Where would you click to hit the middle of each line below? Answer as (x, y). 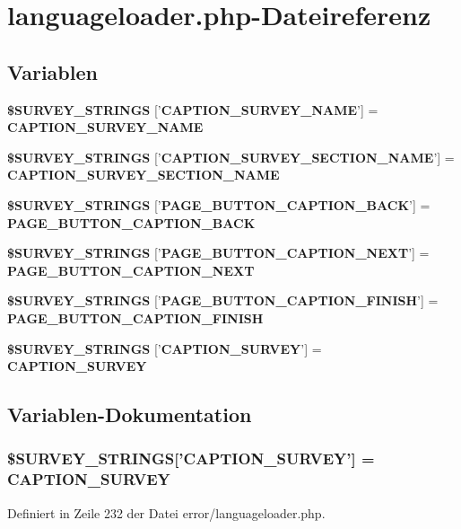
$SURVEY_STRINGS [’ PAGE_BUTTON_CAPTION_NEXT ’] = (218, 253)
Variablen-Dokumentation (130, 414)
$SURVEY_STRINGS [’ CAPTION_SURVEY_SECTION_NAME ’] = (231, 157)
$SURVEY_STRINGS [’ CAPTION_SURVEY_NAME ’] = (193, 109)
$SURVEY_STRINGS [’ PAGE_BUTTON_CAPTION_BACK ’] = (219, 204)
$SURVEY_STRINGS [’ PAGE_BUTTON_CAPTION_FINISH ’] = (223, 300)
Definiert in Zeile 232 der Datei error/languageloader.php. (166, 512)
